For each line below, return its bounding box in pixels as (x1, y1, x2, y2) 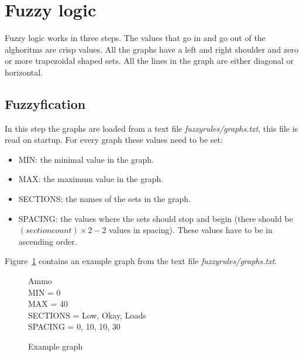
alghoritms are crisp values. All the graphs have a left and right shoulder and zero (5, 43, 298, 55)
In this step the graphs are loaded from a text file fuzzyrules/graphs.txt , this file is (5, 122, 298, 134)
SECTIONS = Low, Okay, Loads (28, 309, 146, 321)
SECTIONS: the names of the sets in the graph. (18, 193, 191, 205)
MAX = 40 (28, 297, 68, 310)
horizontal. (5, 66, 43, 78)
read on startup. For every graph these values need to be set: (5, 133, 223, 146)
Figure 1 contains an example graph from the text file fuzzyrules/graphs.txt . (5, 255, 277, 267)
